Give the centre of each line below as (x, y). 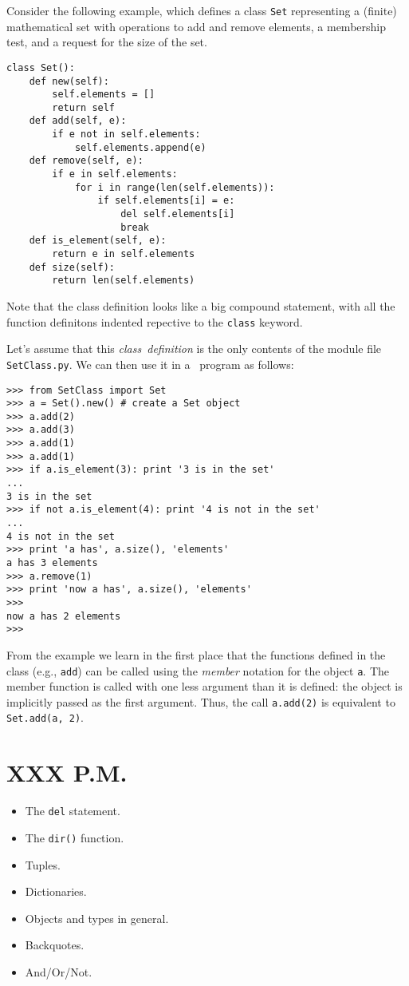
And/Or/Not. (59, 971)
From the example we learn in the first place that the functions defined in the (196, 654)
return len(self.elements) (124, 281)
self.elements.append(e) (140, 147)
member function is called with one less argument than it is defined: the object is (204, 686)
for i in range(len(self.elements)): (175, 187)
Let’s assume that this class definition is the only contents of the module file (194, 348)
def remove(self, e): (86, 161)
